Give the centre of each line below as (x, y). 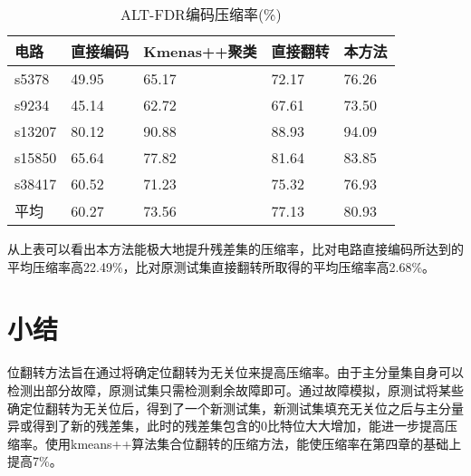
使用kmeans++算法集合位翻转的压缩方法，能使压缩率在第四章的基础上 (253, 443)
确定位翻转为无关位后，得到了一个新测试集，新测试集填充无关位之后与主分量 (235, 408)
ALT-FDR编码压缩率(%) (201, 14)
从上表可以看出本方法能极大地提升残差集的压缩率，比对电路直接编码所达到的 (235, 248)
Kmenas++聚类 (200, 51)
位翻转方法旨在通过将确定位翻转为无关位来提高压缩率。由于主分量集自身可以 (235, 372)
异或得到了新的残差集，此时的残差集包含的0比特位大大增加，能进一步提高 (226, 426)
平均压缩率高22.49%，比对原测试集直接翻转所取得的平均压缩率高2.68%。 (221, 266)
